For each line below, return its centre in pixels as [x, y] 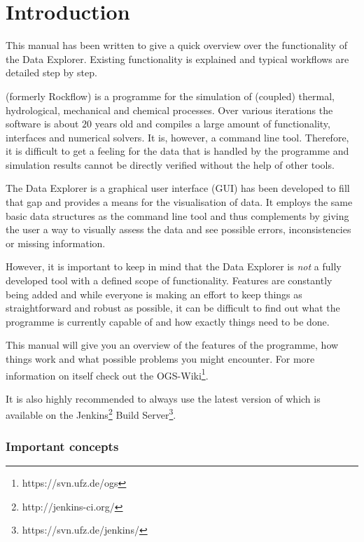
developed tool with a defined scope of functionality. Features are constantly [169, 280]
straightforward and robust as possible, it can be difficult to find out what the [173, 308]
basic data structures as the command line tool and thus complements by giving [177, 215]
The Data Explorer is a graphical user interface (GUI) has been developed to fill [178, 188]
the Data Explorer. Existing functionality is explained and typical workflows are [177, 58]
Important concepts [62, 446]
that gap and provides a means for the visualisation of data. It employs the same [179, 202]
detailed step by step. [51, 72]
